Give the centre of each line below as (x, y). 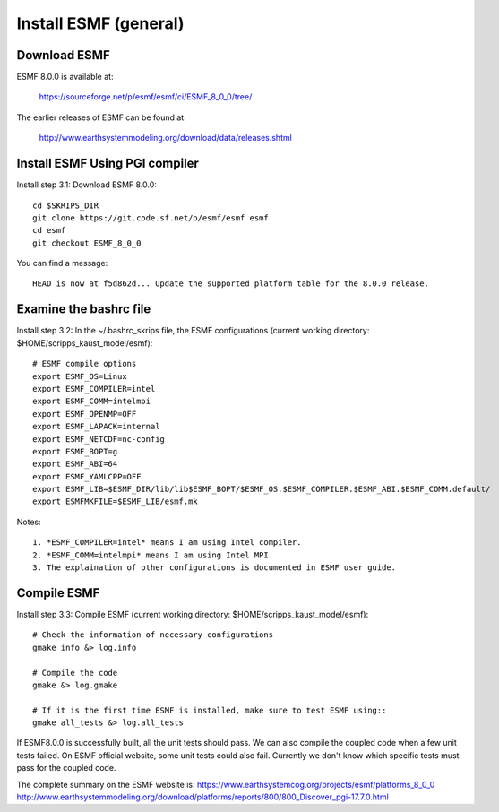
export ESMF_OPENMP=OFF (85, 414)
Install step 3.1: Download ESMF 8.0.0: (86, 185)
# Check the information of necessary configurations (153, 635)
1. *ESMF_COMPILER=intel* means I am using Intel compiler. (167, 543)
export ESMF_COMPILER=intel (94, 389)
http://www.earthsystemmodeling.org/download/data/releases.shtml (166, 138)
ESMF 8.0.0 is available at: (65, 77)
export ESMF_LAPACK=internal (96, 427)
